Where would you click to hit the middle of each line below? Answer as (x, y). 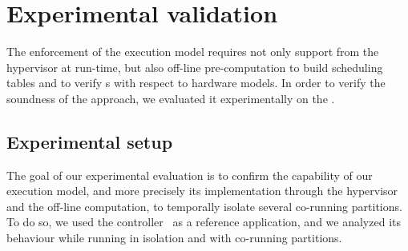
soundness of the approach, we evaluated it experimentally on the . (171, 98)
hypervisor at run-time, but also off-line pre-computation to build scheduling (195, 67)
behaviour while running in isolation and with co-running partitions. (174, 238)
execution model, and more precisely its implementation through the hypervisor (202, 191)
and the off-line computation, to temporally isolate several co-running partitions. (204, 206)
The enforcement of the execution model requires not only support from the (193, 52)
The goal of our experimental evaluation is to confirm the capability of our (190, 175)
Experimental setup (90, 141)
